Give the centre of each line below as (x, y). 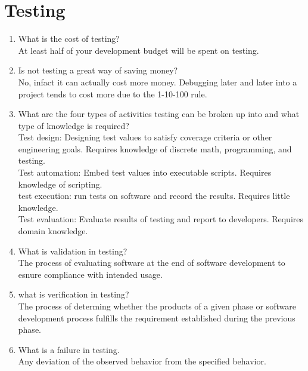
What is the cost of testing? (69, 39)
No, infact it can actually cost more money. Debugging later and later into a (158, 82)
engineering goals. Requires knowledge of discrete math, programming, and (155, 148)
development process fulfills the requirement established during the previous (157, 318)
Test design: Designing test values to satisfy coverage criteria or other (145, 137)
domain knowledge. (53, 231)
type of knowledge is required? (74, 125)
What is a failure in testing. (69, 349)
